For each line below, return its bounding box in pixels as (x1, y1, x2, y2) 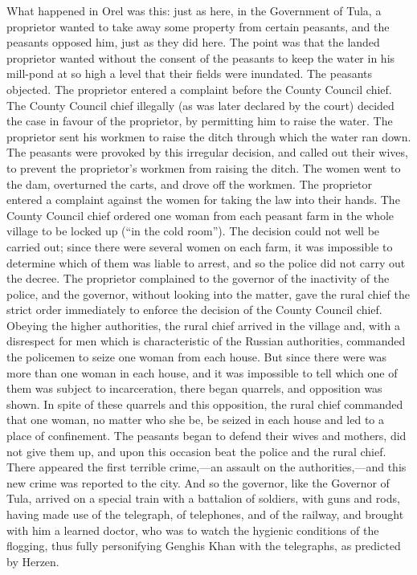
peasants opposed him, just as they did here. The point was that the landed (6, 34, 380, 51)
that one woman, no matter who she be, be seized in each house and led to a (6, 411, 384, 428)
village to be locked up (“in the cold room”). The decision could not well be (6, 222, 380, 239)
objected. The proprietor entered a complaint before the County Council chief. (6, 80, 392, 97)
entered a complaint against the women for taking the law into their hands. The (6, 191, 400, 208)
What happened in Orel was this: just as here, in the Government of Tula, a (6, 2, 382, 18)
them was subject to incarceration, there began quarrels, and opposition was (6, 380, 382, 397)
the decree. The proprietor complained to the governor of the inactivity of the (6, 270, 390, 287)
